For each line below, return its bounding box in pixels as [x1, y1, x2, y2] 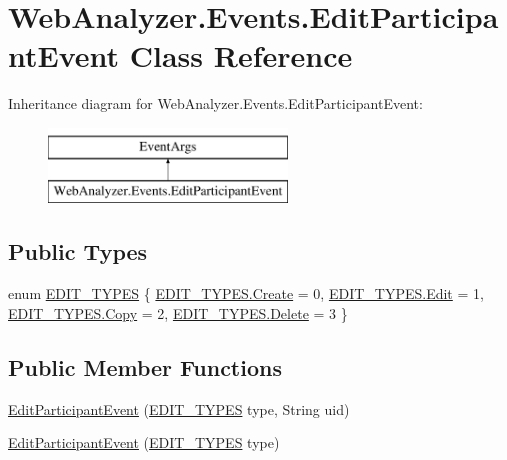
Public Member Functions [8, 351, 282, 382]
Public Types [8, 236, 148, 267]
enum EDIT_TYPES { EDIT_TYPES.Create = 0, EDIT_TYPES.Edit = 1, [8, 283, 484, 304]
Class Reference [129, 35, 353, 76]
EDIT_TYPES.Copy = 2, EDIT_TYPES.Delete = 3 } [8, 302, 348, 323]
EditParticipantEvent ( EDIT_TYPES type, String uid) [8, 398, 350, 419]
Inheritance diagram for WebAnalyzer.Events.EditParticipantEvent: [8, 93, 423, 114]
